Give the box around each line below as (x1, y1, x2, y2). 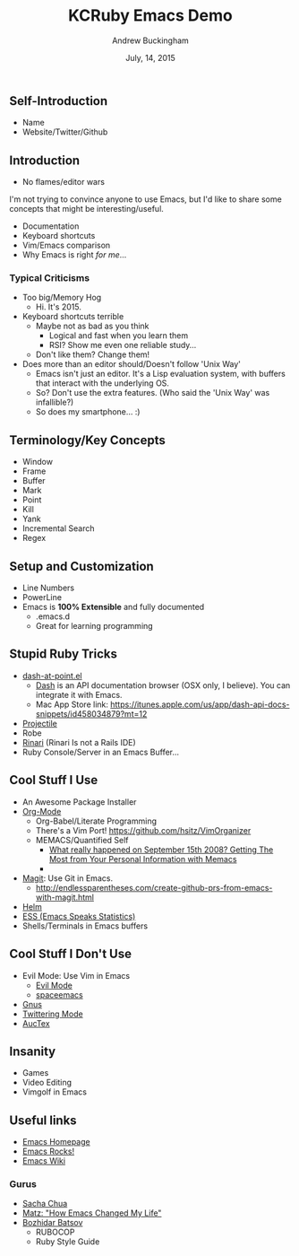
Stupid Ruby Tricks (9, 647, 118, 662)
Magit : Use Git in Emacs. (21, 872, 114, 884)
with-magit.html (35, 892, 94, 903)
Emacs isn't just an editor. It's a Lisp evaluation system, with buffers (35, 369, 286, 379)
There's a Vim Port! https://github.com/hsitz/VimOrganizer (35, 824, 252, 835)
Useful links (9, 1112, 78, 1128)
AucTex (21, 1017, 51, 1028)
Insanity (9, 1043, 56, 1059)
